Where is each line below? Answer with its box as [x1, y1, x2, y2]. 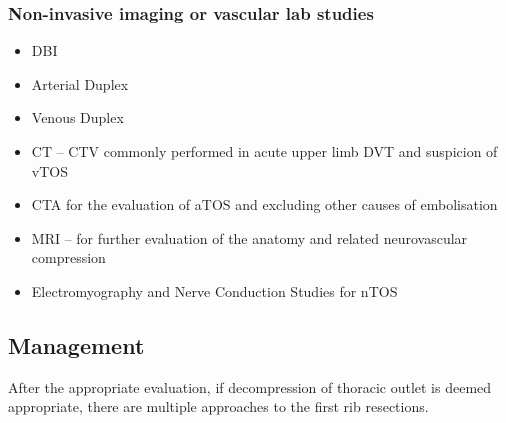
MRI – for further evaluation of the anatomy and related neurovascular [31, 227, 468, 248]
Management [8, 329, 145, 360]
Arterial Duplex [31, 73, 129, 94]
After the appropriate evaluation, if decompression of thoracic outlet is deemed [8, 376, 492, 397]
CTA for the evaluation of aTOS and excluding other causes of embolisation [31, 194, 498, 215]
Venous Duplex [31, 107, 124, 128]
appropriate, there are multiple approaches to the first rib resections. [8, 396, 429, 417]
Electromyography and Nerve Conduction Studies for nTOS [31, 280, 398, 301]
